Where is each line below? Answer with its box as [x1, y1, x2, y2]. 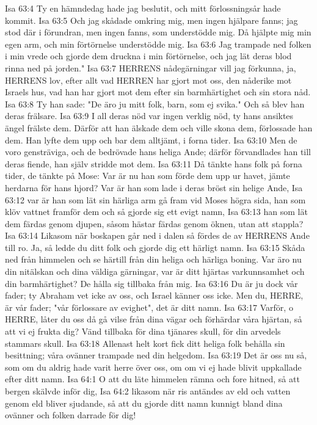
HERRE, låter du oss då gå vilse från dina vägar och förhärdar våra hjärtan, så [5, 313, 302, 325]
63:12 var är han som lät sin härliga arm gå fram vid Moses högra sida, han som [5, 193, 306, 206]
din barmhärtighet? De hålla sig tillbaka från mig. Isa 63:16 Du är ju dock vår [5, 277, 298, 289]
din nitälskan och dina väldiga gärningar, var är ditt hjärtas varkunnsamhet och [5, 265, 305, 278]
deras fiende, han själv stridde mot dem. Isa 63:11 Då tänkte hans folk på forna [5, 157, 302, 170]
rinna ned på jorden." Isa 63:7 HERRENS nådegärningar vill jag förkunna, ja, [5, 61, 296, 74]
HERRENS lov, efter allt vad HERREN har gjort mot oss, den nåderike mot [5, 73, 292, 86]
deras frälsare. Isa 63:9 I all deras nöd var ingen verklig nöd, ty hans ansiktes [5, 109, 294, 122]
